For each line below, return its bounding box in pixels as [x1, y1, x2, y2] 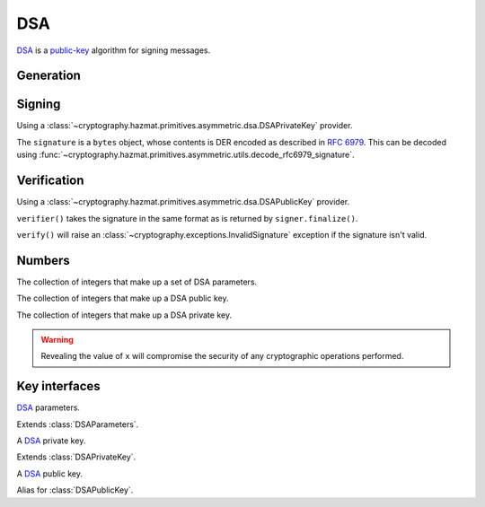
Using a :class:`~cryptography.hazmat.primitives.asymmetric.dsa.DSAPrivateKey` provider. [16, 120, 353, 131]
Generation [16, 68, 81, 83]
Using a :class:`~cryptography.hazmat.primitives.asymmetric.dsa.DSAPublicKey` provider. [16, 197, 350, 207]
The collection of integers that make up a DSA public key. [16, 293, 229, 304]
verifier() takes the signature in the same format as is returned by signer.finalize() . [16, 213, 358, 223]
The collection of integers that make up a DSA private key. [16, 310, 233, 320]
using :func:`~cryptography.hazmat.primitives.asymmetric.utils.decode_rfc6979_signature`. [16, 149, 355, 161]
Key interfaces [16, 379, 101, 394]
